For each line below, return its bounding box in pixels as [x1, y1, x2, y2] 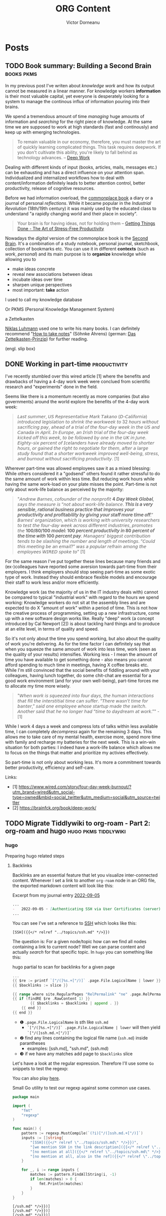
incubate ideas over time [12, 276, 63, 282]
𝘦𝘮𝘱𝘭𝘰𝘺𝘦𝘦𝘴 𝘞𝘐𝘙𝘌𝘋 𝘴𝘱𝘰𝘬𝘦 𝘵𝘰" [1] [17, 549, 85, 555]
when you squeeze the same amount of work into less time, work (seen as [5, 646, 157, 652]
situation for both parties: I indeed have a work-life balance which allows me [5, 744, 161, 750]
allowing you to [5, 256, 36, 262]
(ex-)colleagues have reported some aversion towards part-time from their [5, 564, 157, 570]
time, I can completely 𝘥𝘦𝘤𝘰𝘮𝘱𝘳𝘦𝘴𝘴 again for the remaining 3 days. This [5, 728, 152, 734]
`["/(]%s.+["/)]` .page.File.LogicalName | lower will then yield [27, 1024, 161, 1030]
